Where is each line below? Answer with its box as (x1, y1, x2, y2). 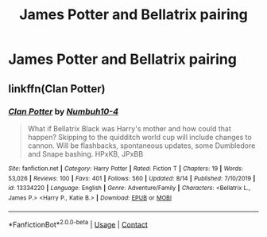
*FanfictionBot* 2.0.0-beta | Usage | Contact (8, 218, 149, 229)
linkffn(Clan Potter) (8, 82, 106, 95)
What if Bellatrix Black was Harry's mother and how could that (27, 123, 232, 133)
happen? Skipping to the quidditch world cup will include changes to (27, 132, 252, 142)
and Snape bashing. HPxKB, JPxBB (27, 149, 144, 158)
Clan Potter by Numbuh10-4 (8, 106, 119, 117)
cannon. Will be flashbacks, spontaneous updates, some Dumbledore (27, 141, 256, 150)
